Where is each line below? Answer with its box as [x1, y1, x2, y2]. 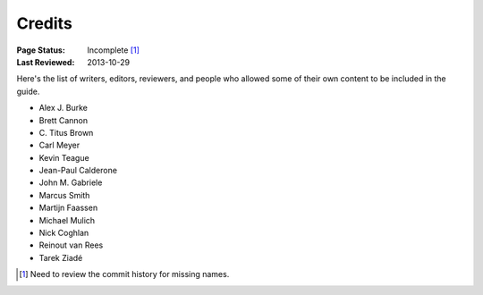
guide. [16, 86, 40, 97]
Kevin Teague [38, 152, 89, 163]
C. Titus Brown [38, 127, 94, 138]
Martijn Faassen [38, 202, 98, 214]
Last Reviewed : [16, 56, 75, 67]
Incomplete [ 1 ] [87, 45, 140, 55]
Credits [16, 13, 73, 33]
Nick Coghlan [38, 228, 89, 239]
